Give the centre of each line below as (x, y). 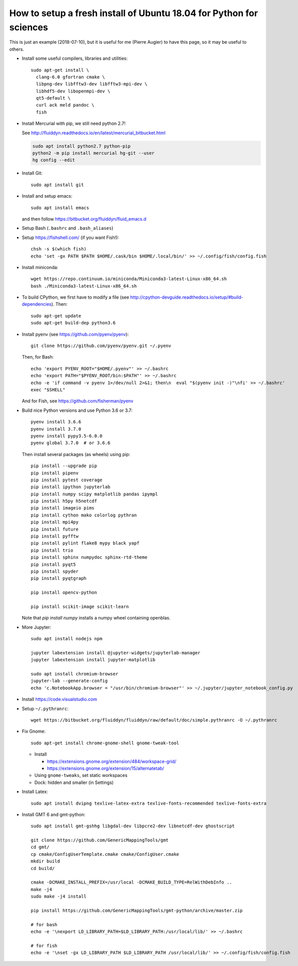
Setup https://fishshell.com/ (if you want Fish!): (70, 237)
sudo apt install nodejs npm (67, 639)
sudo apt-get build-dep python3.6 (73, 323)
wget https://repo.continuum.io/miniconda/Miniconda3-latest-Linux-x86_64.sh (129, 279)
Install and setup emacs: (47, 196)
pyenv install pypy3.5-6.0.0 (67, 436)
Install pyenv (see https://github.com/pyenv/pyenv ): (75, 334)
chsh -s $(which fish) (59, 249)
